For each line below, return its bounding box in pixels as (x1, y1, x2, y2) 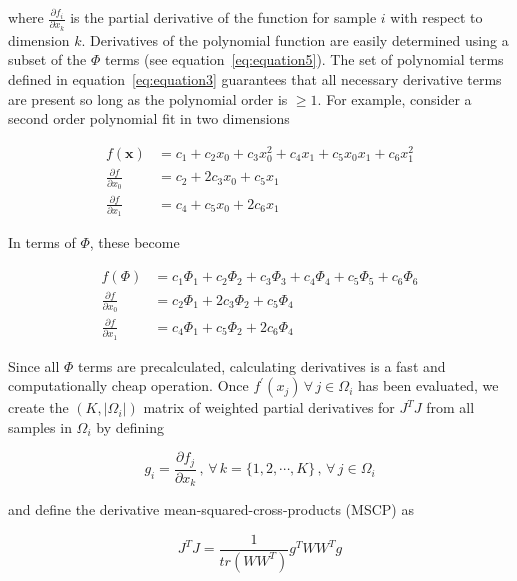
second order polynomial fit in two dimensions (8, 108, 290, 129)
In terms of (8, 232, 76, 253)
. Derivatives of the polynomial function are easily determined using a (81, 29, 509, 50)
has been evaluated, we (357, 375, 499, 396)
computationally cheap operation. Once (8, 375, 249, 396)
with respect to (390, 7, 483, 27)
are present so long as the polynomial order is (8, 88, 288, 109)
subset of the (8, 49, 87, 70)
